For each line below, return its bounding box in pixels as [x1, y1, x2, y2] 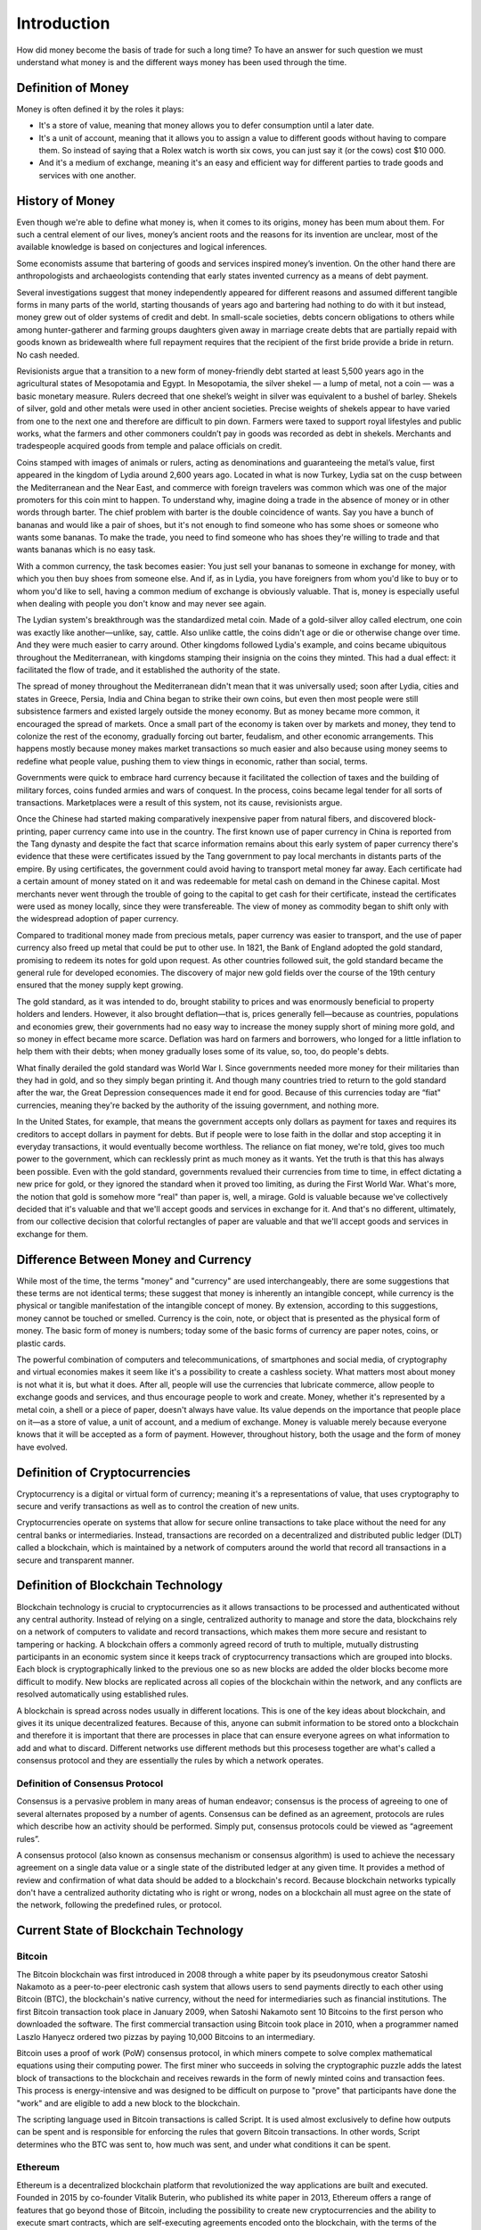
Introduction [16, 13, 110, 33]
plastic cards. [16, 1338, 67, 1349]
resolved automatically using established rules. [16, 1689, 189, 1699]
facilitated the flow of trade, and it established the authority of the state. [16, 665, 281, 675]
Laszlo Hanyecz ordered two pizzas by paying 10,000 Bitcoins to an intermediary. [16, 2031, 315, 2042]
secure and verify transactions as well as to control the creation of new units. [16, 1501, 300, 1512]
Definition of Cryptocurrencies [16, 1465, 191, 1480]
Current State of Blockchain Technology [16, 1923, 244, 1938]
